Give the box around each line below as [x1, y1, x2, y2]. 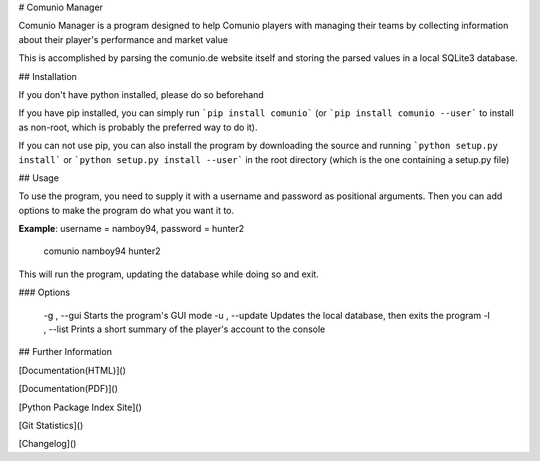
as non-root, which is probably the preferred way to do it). [18, 121, 258, 133]
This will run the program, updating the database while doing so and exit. [18, 268, 319, 280]
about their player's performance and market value [18, 33, 229, 45]
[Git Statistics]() [18, 419, 84, 431]
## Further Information [18, 346, 112, 358]
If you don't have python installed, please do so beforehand [18, 88, 264, 100]
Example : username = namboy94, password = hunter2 [18, 223, 245, 235]
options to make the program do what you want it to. [18, 204, 235, 216]
